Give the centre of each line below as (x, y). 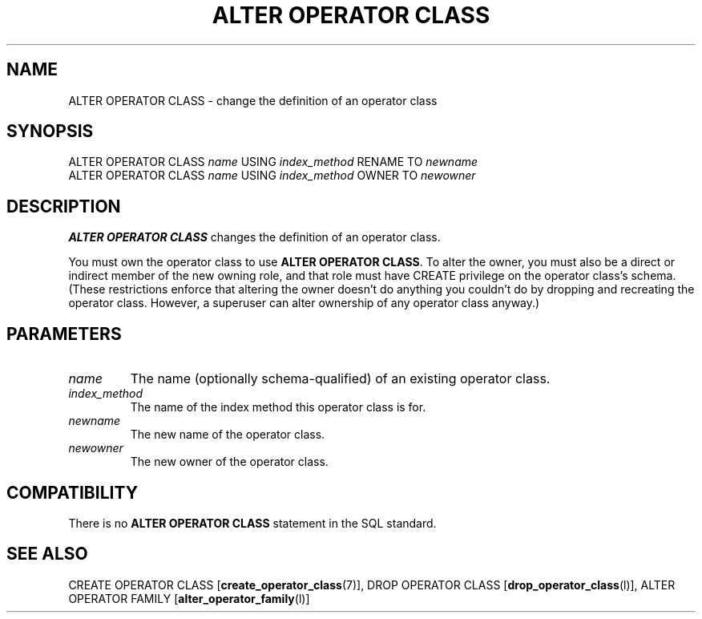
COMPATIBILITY (72, 492)
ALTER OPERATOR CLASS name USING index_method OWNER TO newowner (272, 176)
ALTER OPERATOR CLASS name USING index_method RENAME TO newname (273, 162)
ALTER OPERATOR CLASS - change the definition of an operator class (253, 100)
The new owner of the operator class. (229, 462)
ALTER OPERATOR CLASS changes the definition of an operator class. (254, 237)
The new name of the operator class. (228, 435)
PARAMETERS (64, 334)
